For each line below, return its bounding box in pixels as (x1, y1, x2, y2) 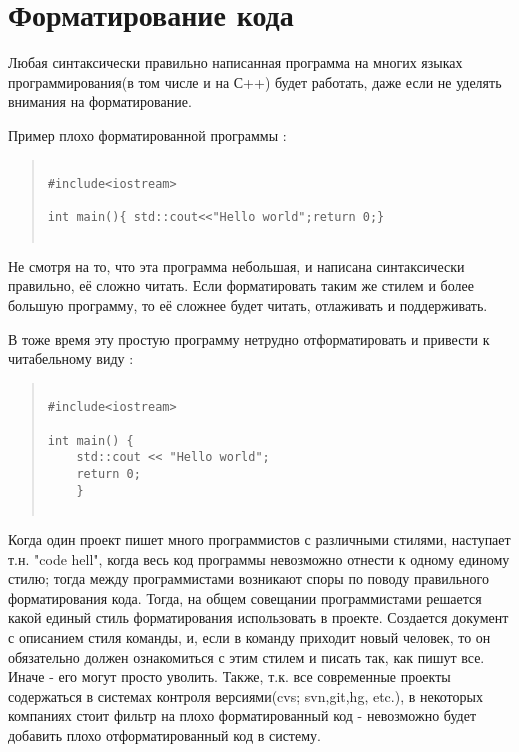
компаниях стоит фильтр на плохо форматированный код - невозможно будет (8, 705, 476, 726)
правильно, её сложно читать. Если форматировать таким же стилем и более (8, 275, 474, 296)
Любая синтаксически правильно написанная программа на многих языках (8, 52, 463, 73)
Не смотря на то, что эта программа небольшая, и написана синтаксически (8, 255, 465, 276)
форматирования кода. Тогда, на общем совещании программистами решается (8, 587, 482, 608)
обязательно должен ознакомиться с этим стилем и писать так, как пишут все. (8, 646, 485, 667)
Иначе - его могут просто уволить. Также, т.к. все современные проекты (8, 666, 451, 687)
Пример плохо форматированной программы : (8, 124, 287, 145)
